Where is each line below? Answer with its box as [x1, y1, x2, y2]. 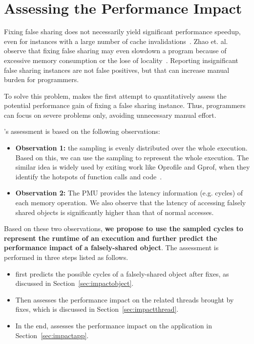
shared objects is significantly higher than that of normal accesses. [15, 207, 214, 217]
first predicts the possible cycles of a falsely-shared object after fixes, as [15, 268, 229, 279]
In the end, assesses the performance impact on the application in [15, 320, 212, 330]
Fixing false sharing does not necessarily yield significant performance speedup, [4, 26, 241, 37]
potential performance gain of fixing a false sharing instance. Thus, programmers [4, 100, 246, 110]
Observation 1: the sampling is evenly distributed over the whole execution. [15, 143, 248, 153]
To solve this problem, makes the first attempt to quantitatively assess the [4, 90, 227, 101]
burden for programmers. [4, 74, 79, 85]
